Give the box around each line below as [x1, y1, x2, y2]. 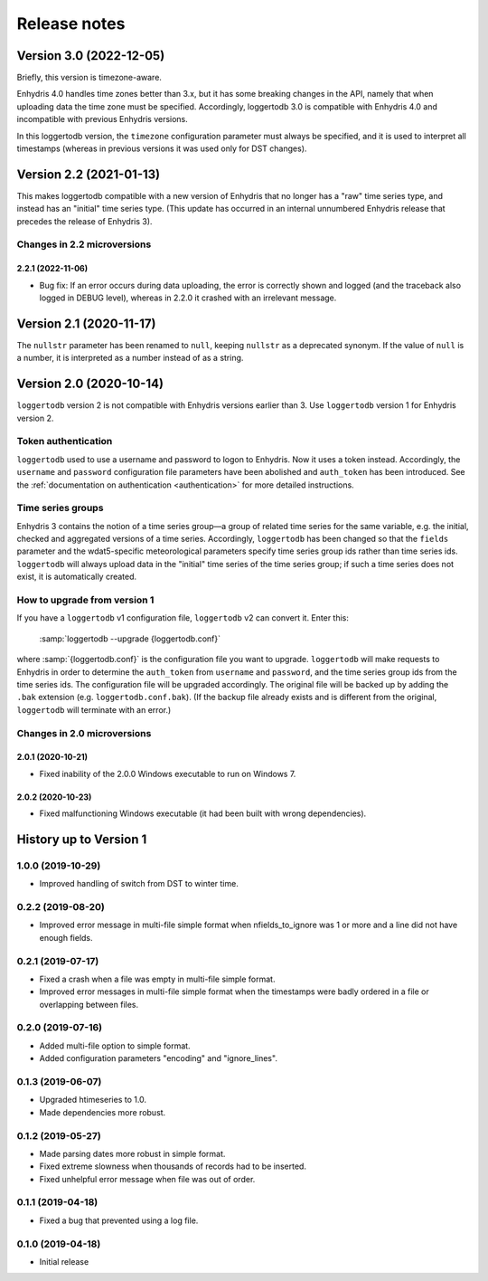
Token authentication [16, 435, 113, 448]
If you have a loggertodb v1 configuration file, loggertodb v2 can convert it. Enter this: [16, 612, 350, 623]
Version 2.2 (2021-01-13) [16, 166, 161, 182]
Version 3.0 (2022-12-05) [16, 48, 165, 63]
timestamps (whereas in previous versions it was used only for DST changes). [16, 143, 307, 154]
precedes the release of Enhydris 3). [16, 215, 153, 226]
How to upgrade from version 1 [16, 593, 155, 606]
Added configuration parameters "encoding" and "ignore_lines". [39, 1053, 277, 1064]
